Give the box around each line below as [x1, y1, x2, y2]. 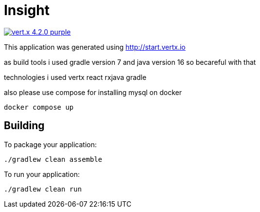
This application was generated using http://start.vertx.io [4, 42, 186, 51]
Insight [4, 2, 50, 19]
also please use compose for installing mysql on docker [4, 88, 182, 96]
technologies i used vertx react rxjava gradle [4, 73, 147, 81]
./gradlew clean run [4, 185, 82, 193]
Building [4, 119, 45, 132]
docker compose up [4, 103, 74, 111]
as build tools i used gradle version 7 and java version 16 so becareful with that [4, 58, 256, 66]
